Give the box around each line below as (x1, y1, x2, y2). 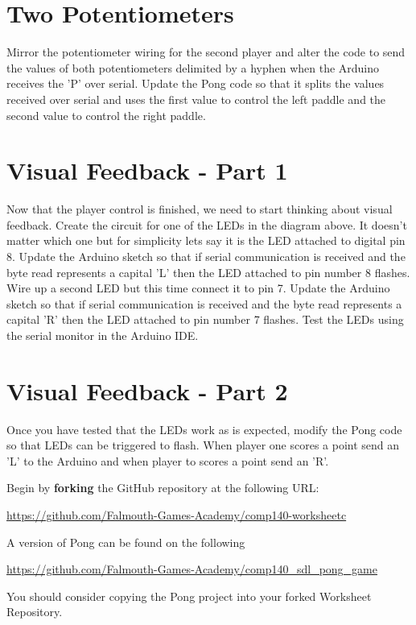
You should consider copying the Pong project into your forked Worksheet (6, 587, 372, 604)
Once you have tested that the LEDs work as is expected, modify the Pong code (6, 420, 402, 437)
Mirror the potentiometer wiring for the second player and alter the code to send (6, 43, 406, 60)
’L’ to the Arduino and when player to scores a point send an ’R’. (6, 452, 329, 469)
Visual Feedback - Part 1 (6, 154, 288, 187)
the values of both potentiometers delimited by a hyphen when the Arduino (6, 59, 380, 76)
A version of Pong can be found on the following (6, 533, 245, 550)
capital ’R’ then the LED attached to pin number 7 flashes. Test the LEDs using (6, 311, 404, 328)
